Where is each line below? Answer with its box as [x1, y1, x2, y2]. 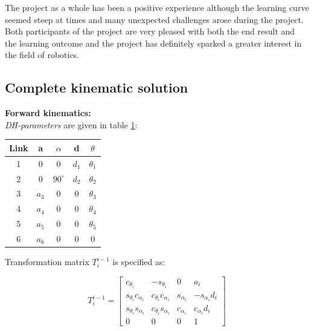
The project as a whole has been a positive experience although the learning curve [5, 1, 309, 13]
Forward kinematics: [5, 107, 91, 119]
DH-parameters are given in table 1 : [5, 118, 138, 131]
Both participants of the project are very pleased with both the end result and [5, 25, 295, 38]
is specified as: [112, 255, 165, 268]
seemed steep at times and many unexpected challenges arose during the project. [5, 13, 304, 25]
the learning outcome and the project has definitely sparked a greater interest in [5, 36, 302, 49]
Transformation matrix [5, 255, 89, 268]
